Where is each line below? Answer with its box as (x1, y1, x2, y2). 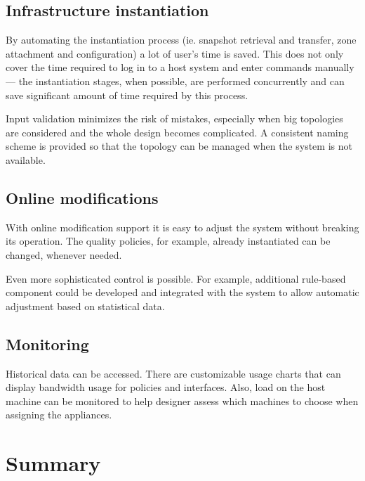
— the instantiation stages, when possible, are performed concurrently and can (6, 73, 345, 88)
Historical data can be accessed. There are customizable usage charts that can (6, 366, 341, 380)
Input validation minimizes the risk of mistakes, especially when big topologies (6, 111, 343, 126)
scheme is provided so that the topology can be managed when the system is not (6, 139, 352, 153)
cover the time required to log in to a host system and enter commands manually (6, 60, 354, 75)
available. (6, 152, 46, 167)
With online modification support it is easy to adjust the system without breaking (6, 219, 359, 234)
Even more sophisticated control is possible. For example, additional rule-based (6, 271, 346, 286)
